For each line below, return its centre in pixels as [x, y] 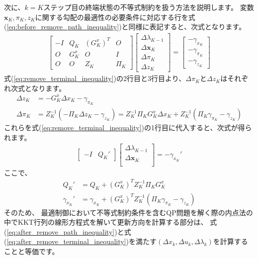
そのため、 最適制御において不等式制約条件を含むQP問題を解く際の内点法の [129, 212]
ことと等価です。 [32, 251]
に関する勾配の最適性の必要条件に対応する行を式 [115, 17]
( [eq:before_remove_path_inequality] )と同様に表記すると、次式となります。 [125, 27]
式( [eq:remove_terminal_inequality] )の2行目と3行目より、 [95, 78]
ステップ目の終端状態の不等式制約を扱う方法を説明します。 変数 [149, 7]
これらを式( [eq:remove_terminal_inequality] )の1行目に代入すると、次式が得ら [128, 128]
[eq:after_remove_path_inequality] [61, 231]
